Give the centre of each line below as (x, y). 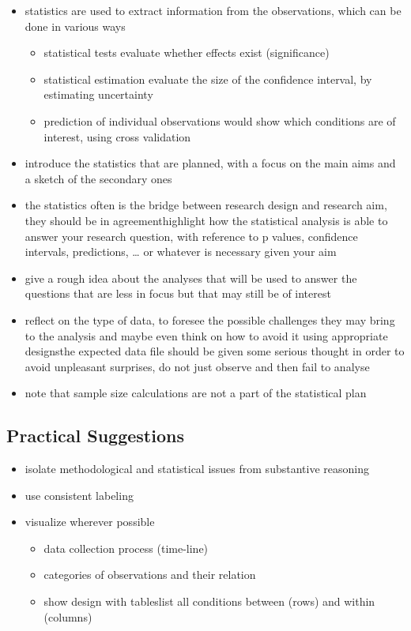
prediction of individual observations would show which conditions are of (220, 120)
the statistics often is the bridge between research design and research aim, (206, 205)
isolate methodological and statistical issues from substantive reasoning (197, 469)
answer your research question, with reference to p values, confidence (191, 236)
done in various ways (75, 26)
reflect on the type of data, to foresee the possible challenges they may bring (210, 319)
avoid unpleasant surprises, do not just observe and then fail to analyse (197, 366)
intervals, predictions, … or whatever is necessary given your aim (181, 252)
